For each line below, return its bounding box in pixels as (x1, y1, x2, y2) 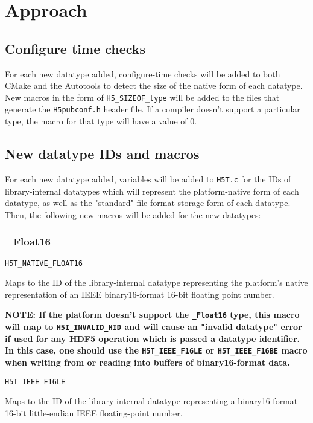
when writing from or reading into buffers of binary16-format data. (5, 355, 290, 368)
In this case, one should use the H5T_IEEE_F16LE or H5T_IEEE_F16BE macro (5, 344, 308, 357)
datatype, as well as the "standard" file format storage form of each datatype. (5, 196, 291, 209)
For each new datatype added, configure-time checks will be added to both (5, 67, 280, 80)
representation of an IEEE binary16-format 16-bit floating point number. (5, 288, 274, 300)
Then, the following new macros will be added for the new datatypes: (5, 208, 261, 221)
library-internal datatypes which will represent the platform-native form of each (5, 184, 299, 197)
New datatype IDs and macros (5, 144, 200, 163)
